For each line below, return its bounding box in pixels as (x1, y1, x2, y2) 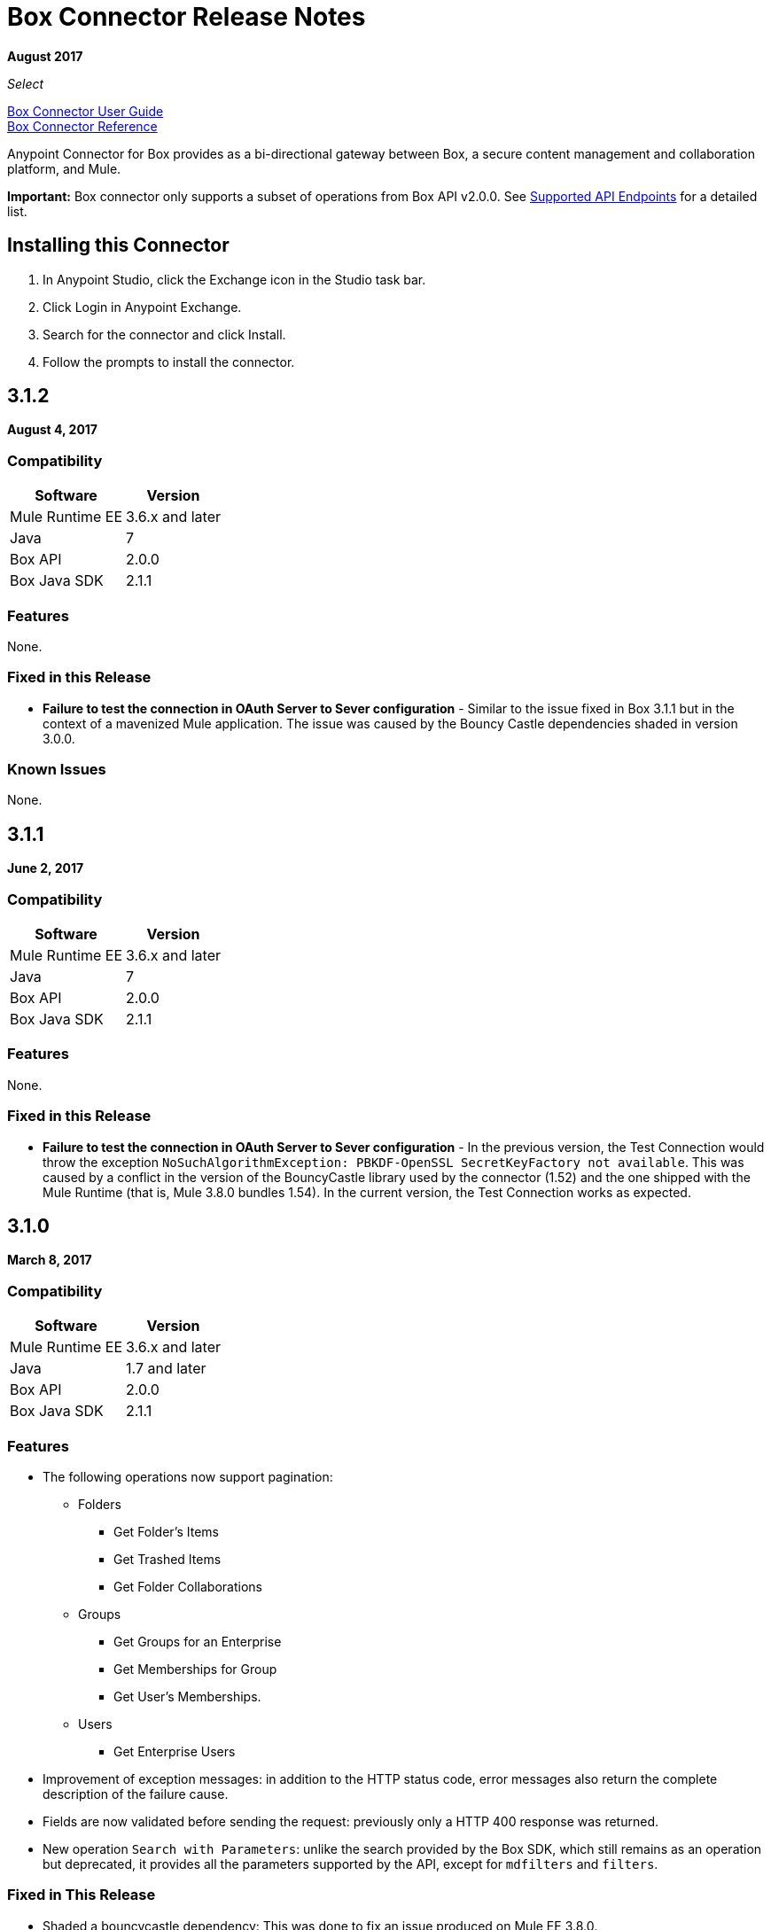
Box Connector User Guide (7, 103, 164, 119)
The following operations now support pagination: (43, 1468, 333, 1484)
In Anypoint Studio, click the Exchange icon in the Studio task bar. (43, 271, 426, 287)
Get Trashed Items (113, 1551, 222, 1567)
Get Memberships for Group (113, 1661, 277, 1677)
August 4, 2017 (7, 422, 98, 438)
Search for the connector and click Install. (43, 326, 286, 342)
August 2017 (7, 48, 83, 64)
